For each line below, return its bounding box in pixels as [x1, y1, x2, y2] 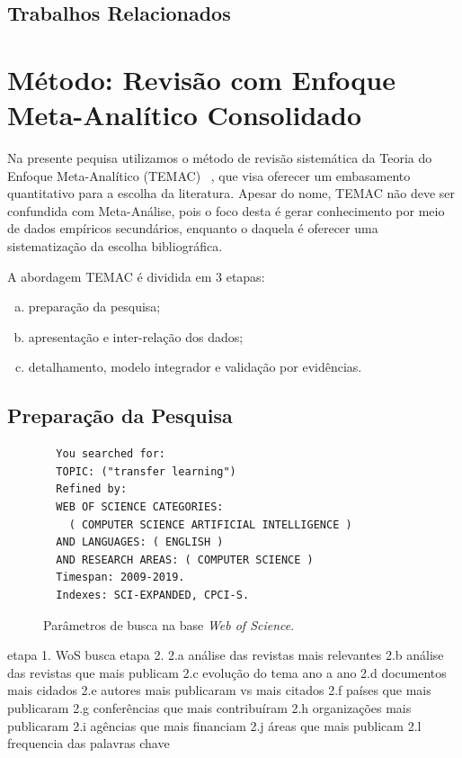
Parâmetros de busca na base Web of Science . [43, 615, 295, 634]
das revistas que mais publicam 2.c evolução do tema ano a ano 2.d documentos [7, 663, 447, 681]
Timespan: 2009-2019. [56, 571, 185, 584]
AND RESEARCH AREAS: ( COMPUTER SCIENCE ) [56, 553, 314, 566]
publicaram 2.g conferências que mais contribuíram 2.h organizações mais [7, 698, 412, 717]
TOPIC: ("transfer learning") [56, 465, 236, 478]
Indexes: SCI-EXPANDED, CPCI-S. [56, 588, 250, 601]
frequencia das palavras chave [7, 734, 170, 753]
